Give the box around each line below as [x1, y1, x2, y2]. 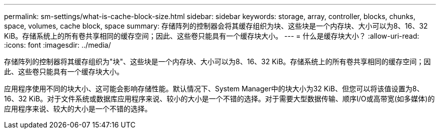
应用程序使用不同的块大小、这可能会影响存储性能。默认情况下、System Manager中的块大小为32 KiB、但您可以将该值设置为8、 [4, 84, 424, 93]
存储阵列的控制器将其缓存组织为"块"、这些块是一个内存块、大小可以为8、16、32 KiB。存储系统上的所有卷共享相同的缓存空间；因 [4, 57, 431, 66]
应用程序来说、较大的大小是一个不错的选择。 [4, 104, 152, 113]
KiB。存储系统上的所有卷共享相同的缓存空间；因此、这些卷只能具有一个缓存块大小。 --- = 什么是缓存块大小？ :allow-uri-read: [4, 32, 419, 40]
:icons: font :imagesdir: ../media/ [4, 41, 111, 49]
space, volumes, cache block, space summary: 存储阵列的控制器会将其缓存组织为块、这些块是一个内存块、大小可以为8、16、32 [4, 22, 428, 30]
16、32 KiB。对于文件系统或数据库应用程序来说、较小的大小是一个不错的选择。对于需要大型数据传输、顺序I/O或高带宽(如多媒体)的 [4, 94, 435, 103]
